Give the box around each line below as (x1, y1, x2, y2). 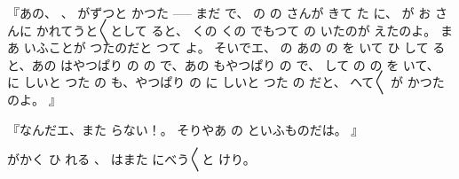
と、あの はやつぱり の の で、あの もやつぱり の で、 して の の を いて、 (7, 55, 439, 74)
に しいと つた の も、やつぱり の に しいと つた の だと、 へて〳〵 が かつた (7, 73, 445, 91)
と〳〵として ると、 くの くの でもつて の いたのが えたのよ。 (85, 20, 437, 39)
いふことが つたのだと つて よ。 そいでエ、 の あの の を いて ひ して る (23, 38, 446, 57)
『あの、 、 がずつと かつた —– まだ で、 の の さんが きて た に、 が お (7, 4, 431, 21)
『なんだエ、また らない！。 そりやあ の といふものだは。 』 (7, 120, 364, 138)
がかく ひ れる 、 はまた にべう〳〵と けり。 (7, 150, 256, 168)
